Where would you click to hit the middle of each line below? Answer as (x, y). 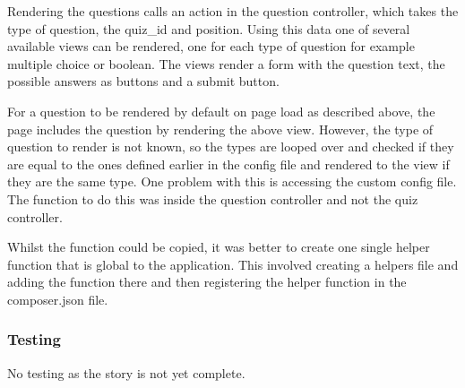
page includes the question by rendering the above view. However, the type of (220, 129)
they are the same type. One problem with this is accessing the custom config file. (232, 181)
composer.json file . (58, 299)
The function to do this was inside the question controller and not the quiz (213, 198)
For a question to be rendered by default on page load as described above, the (221, 111)
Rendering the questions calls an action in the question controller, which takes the (233, 11)
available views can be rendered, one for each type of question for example (211, 46)
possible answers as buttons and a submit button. (143, 81)
